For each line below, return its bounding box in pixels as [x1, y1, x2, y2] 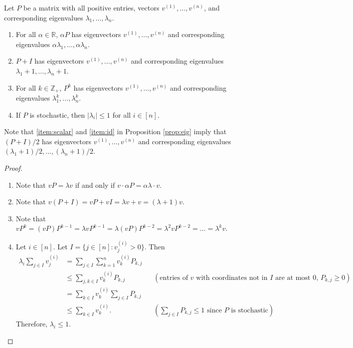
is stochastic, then [30, 109, 85, 120]
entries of [159, 274, 188, 281]
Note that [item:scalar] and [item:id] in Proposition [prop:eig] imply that [4, 126, 227, 137]
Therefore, [16, 318, 48, 328]
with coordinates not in [196, 274, 268, 281]
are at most [275, 274, 311, 281]
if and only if [75, 179, 115, 190]
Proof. [4, 162, 23, 173]
